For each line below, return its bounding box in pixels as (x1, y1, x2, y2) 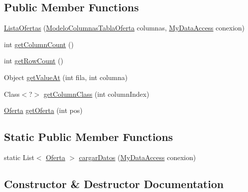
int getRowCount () (4, 55, 63, 66)
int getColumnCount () (4, 39, 74, 49)
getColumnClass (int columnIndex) (43, 88, 150, 99)
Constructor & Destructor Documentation (4, 176, 224, 191)
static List (4, 152, 34, 162)
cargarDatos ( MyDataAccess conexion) (79, 152, 196, 162)
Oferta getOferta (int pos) (4, 105, 83, 115)
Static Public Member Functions (4, 129, 173, 144)
